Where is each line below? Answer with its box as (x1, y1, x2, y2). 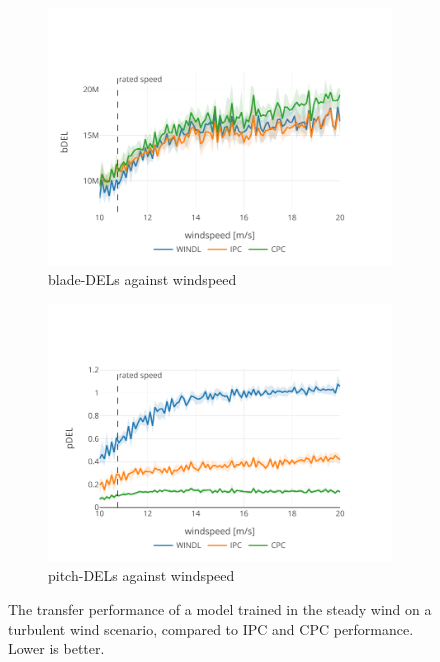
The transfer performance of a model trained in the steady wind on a (8, 598, 432, 619)
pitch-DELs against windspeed (48, 565, 235, 586)
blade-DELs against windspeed (48, 269, 237, 290)
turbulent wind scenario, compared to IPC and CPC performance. (8, 618, 414, 639)
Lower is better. (8, 638, 105, 659)
